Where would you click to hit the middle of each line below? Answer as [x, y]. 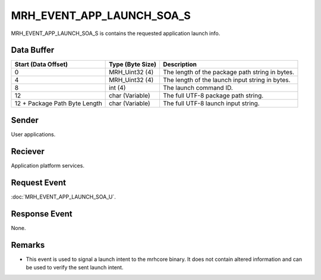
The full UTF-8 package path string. [213, 96]
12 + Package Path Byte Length [58, 103]
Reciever [28, 151]
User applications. [33, 134]
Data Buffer [33, 50]
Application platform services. [48, 165]
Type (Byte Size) [133, 64]
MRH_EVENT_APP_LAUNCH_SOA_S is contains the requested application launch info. [116, 33]
